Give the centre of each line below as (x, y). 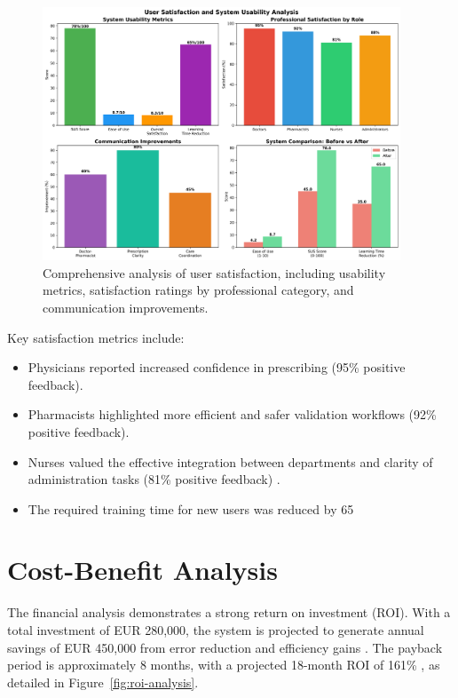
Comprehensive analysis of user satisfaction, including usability (214, 272)
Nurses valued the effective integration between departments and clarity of (230, 461)
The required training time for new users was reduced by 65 (191, 508)
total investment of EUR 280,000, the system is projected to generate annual (216, 630)
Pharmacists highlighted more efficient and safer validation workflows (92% (232, 414)
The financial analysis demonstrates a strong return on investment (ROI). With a (229, 612)
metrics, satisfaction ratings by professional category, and (198, 290)
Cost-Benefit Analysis (142, 570)
